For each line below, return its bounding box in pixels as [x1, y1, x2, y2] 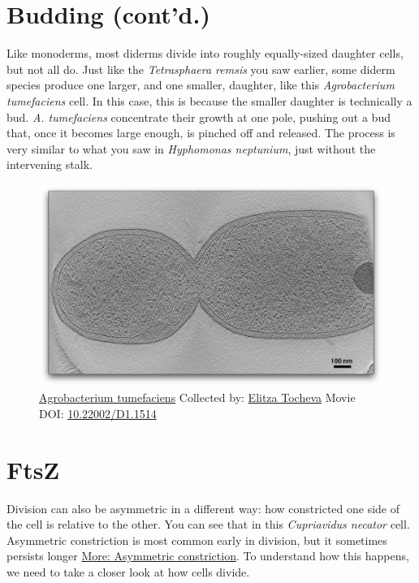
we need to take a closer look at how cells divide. [6, 563, 250, 580]
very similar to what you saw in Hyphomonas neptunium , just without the [6, 140, 376, 157]
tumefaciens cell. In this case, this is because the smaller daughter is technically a [6, 92, 413, 109]
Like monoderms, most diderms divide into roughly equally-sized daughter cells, [6, 45, 404, 62]
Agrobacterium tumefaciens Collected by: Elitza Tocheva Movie [39, 389, 356, 406]
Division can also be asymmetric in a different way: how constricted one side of [6, 499, 400, 516]
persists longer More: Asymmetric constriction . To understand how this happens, [6, 547, 409, 564]
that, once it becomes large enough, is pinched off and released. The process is [6, 124, 395, 141]
